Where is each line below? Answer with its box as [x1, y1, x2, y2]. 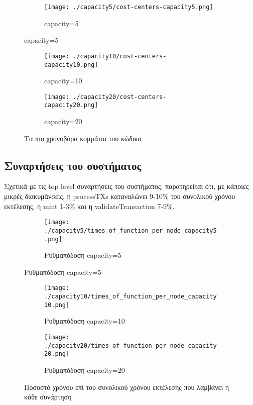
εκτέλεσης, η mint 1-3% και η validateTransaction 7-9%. [4, 200, 175, 211]
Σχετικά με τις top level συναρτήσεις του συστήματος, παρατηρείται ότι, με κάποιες [4, 181, 249, 191]
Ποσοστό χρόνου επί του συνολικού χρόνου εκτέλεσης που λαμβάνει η [24, 381, 229, 392]
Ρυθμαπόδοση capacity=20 [44, 364, 125, 375]
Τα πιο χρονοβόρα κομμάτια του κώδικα [24, 133, 142, 143]
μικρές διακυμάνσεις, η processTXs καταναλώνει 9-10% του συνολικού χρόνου [4, 191, 235, 201]
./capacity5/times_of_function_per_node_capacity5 [44, 227, 217, 234]
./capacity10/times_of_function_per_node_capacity [44, 293, 217, 300]
